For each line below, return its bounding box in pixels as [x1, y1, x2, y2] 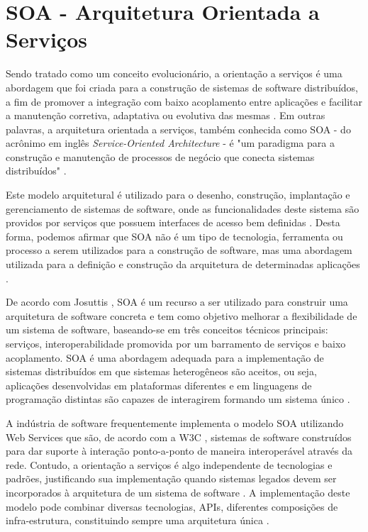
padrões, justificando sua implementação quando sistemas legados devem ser [6, 471, 337, 486]
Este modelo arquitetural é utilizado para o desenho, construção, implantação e [6, 187, 350, 202]
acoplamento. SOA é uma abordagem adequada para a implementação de [6, 350, 324, 365]
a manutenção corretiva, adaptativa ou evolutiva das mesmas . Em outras [6, 108, 325, 123]
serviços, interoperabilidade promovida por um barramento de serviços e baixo [6, 336, 346, 350]
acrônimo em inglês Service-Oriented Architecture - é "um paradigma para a [6, 135, 335, 150]
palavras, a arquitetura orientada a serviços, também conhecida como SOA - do [6, 121, 351, 136]
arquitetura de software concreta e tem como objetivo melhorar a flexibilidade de [6, 308, 357, 323]
